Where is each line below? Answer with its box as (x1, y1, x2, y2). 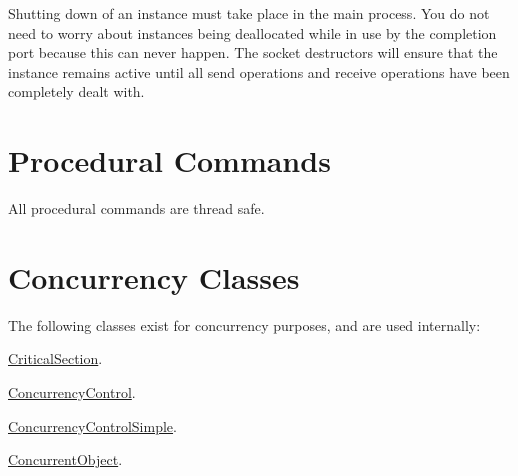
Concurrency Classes (8, 256, 300, 297)
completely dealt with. (8, 81, 145, 102)
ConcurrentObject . (8, 449, 123, 470)
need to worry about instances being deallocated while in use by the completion (8, 22, 497, 43)
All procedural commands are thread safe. (8, 198, 265, 219)
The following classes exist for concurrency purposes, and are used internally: (8, 314, 481, 335)
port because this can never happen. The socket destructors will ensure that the (8, 42, 498, 63)
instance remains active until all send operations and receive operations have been (8, 61, 510, 82)
